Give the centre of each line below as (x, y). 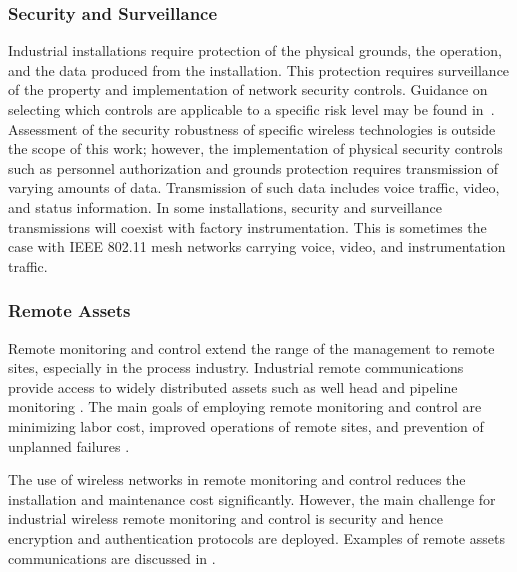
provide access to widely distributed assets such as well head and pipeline (233, 386)
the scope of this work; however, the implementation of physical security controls (255, 148)
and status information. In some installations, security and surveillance (225, 206)
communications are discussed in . (112, 557)
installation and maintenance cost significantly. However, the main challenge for (252, 498)
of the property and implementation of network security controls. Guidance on (248, 89)
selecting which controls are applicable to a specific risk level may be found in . (251, 109)
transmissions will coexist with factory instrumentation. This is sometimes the (247, 226)
